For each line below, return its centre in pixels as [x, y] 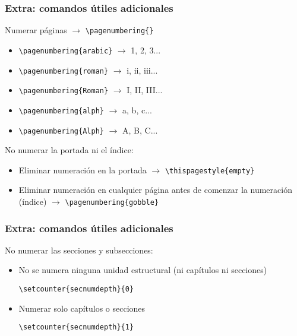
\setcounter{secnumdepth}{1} [76, 327]
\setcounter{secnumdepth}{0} [76, 289]
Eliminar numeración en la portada [83, 169]
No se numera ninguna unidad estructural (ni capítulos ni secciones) [143, 270]
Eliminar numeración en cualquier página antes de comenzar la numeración [155, 190]
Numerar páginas [36, 30]
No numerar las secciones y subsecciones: [79, 250]
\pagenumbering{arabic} [66, 51]
